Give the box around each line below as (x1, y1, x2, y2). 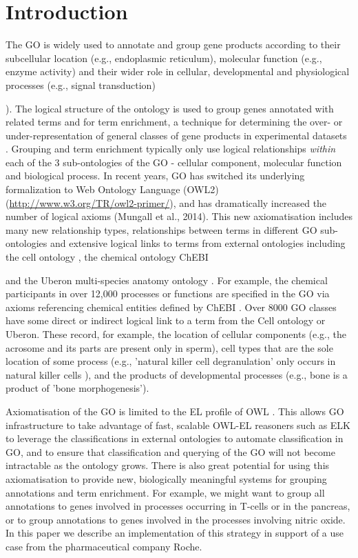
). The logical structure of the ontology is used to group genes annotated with (6, 101, 334, 115)
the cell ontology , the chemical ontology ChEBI (6, 250, 209, 264)
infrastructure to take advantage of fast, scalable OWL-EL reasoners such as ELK (6, 417, 351, 432)
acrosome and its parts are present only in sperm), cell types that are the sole (6, 340, 333, 355)
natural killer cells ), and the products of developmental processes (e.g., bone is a (6, 367, 348, 381)
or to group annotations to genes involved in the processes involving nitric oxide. (6, 512, 346, 526)
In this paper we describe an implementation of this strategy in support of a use (6, 526, 344, 540)
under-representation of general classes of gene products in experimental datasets (6, 128, 347, 142)
